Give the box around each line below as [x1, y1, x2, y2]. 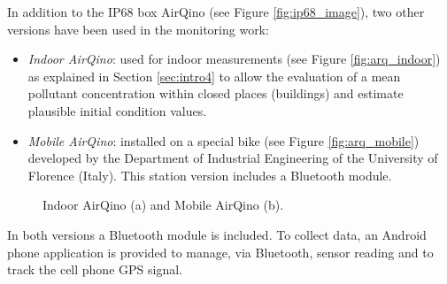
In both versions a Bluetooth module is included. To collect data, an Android [7, 225, 427, 243]
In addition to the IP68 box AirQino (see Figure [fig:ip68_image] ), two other [7, 3, 425, 20]
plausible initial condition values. [27, 101, 207, 119]
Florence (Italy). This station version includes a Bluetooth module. [27, 165, 392, 184]
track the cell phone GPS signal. [7, 260, 182, 279]
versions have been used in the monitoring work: [7, 19, 269, 38]
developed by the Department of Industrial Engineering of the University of [27, 149, 438, 167]
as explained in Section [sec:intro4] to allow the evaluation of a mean [27, 66, 401, 85]
